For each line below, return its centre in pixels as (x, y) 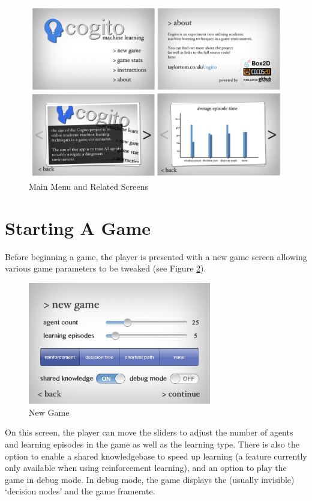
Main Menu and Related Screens (89, 186)
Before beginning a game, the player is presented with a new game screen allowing (156, 256)
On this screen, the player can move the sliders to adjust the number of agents (149, 432)
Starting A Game (78, 227)
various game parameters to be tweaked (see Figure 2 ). (106, 268)
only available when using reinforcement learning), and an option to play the (146, 468)
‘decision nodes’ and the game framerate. (80, 491)
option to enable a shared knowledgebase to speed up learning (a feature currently (156, 456)
